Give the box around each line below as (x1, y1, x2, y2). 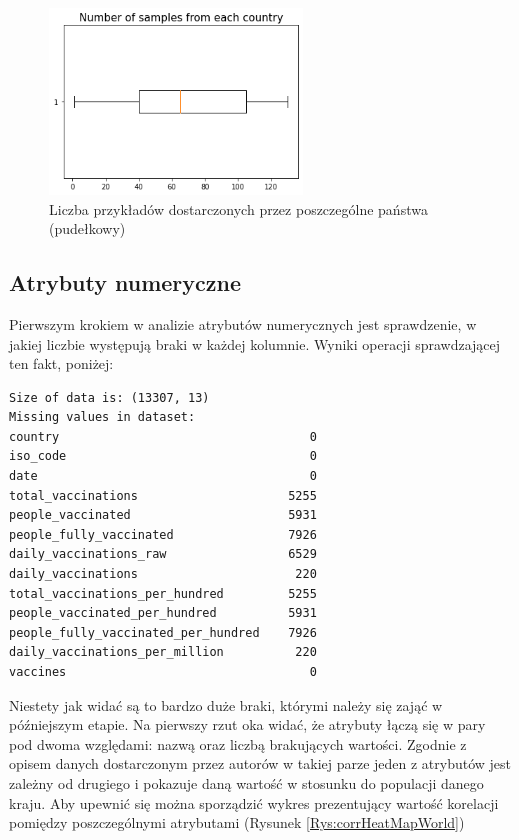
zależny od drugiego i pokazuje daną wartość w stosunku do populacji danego (9, 772, 484, 793)
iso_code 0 (9, 449, 317, 464)
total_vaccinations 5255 (9, 488, 317, 503)
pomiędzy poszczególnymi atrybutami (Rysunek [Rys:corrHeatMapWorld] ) (9, 812, 465, 833)
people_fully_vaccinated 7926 (9, 527, 317, 542)
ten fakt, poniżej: (9, 353, 114, 374)
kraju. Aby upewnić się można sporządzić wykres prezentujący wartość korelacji (9, 792, 499, 813)
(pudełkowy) (49, 218, 126, 239)
